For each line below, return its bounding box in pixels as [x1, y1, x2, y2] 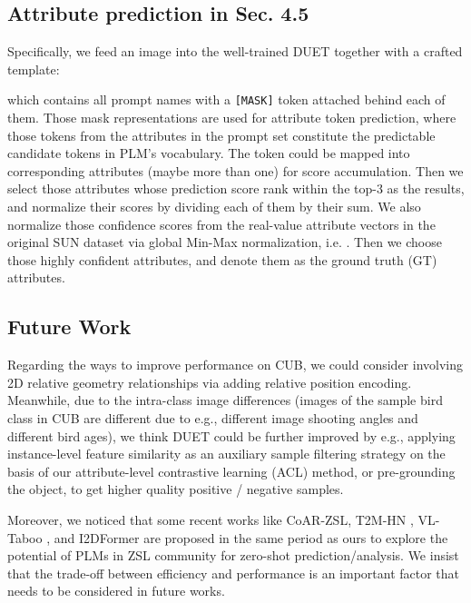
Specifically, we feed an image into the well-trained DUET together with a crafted [7, 42, 463, 61]
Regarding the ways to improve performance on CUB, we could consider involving [7, 355, 463, 374]
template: [7, 59, 60, 78]
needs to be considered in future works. [7, 581, 225, 600]
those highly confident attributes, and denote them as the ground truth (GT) [7, 250, 437, 269]
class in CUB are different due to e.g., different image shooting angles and [7, 408, 418, 427]
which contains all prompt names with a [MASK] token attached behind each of [7, 90, 446, 109]
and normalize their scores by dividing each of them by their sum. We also [7, 197, 421, 216]
